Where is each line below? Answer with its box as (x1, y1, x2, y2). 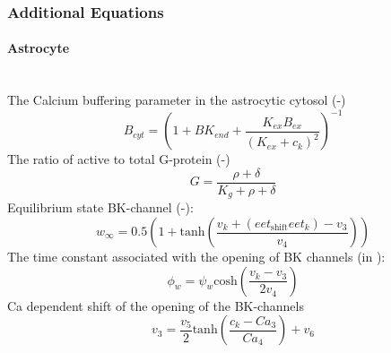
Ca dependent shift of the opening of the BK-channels (7, 296, 304, 314)
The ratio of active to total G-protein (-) (7, 150, 230, 168)
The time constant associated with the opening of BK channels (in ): (7, 247, 386, 266)
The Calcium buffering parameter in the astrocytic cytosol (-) (7, 90, 346, 109)
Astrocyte (7, 39, 70, 57)
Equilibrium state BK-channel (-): (7, 198, 194, 217)
